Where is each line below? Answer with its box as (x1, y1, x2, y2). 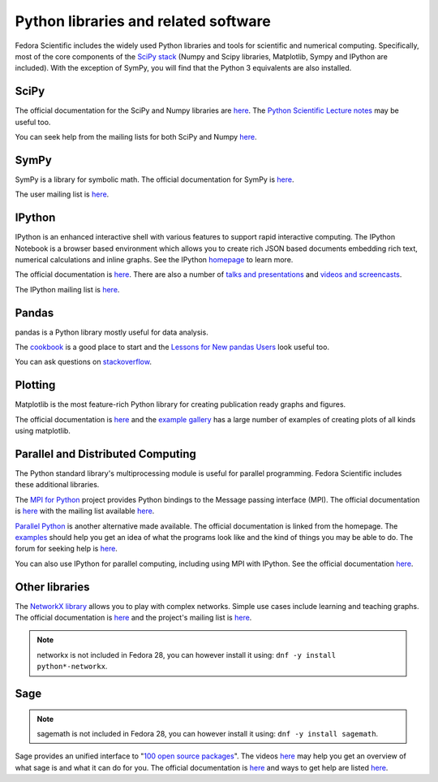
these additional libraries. (15, 480, 100, 490)
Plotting (15, 378, 56, 392)
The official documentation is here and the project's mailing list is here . (15, 613, 252, 623)
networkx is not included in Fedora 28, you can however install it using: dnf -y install (36, 650, 337, 659)
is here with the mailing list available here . (15, 506, 155, 516)
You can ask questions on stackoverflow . (15, 357, 152, 367)
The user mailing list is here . (15, 189, 109, 199)
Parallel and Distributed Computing (15, 447, 196, 460)
